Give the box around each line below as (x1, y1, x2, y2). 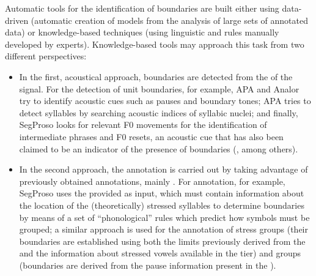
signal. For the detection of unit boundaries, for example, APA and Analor (19, 82, 299, 95)
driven (5, 13, 29, 26)
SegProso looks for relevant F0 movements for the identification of (19, 118, 267, 131)
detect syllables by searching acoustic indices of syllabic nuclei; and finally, (19, 106, 298, 119)
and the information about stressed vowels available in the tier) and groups (19, 247, 301, 259)
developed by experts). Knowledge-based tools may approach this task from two (5, 37, 304, 50)
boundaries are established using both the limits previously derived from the (19, 234, 306, 247)
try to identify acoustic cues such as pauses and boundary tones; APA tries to (19, 94, 311, 107)
